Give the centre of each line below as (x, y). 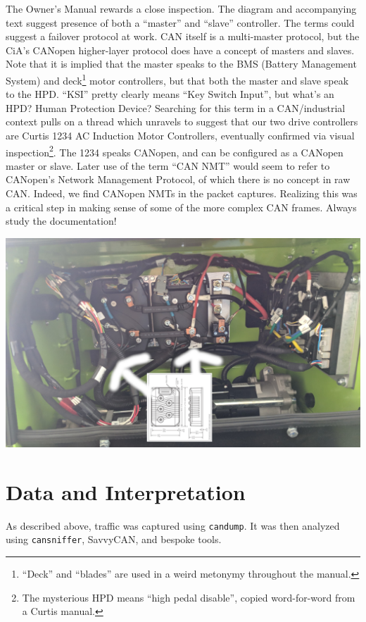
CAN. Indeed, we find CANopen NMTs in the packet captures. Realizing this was (182, 193)
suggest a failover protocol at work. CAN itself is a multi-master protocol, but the (183, 36)
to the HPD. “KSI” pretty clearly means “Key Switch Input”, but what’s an (170, 94)
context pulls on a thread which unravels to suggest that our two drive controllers (182, 122)
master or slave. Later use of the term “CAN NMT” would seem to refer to (168, 165)
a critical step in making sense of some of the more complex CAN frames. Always (181, 207)
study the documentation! (61, 221)
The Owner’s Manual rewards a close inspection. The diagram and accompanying (181, 8)
